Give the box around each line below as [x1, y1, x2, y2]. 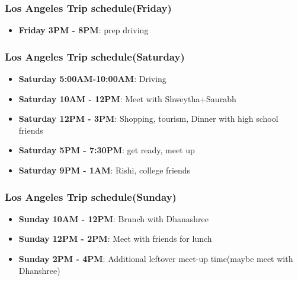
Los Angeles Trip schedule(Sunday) [5, 189, 177, 204]
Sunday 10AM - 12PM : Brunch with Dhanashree [18, 212, 209, 225]
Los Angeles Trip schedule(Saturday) [5, 49, 185, 64]
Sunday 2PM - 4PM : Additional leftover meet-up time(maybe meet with [18, 252, 293, 264]
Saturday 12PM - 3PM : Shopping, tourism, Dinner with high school [18, 112, 278, 125]
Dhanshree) [18, 264, 60, 276]
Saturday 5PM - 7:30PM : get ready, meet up [18, 144, 195, 156]
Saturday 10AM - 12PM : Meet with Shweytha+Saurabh [18, 92, 236, 105]
